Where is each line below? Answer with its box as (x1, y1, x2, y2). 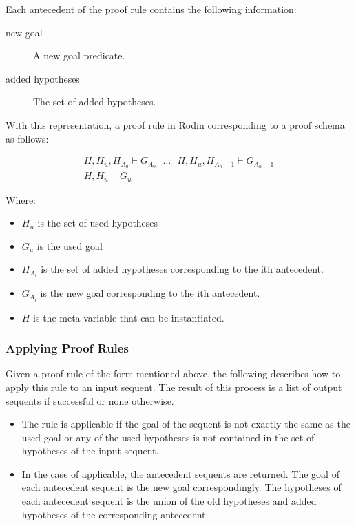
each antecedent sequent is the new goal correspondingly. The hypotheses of (21, 480, 342, 494)
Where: (6, 192, 36, 207)
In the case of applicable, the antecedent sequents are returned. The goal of (21, 466, 339, 481)
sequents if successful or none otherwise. (6, 393, 174, 408)
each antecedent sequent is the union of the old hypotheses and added (21, 494, 317, 508)
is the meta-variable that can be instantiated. (33, 310, 224, 324)
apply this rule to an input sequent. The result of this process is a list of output (6, 379, 342, 394)
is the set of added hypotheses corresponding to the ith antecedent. (41, 262, 324, 276)
